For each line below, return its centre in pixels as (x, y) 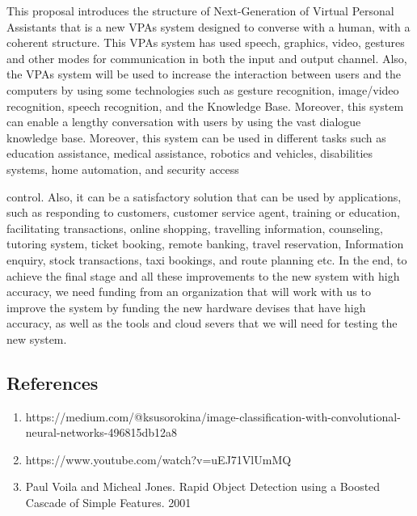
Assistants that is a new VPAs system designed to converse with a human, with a (208, 26)
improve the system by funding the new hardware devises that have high (186, 307)
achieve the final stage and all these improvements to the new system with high (203, 275)
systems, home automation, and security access (123, 169)
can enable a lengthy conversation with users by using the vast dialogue (184, 122)
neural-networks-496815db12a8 (101, 432)
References (53, 382)
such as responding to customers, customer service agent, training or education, (203, 212)
